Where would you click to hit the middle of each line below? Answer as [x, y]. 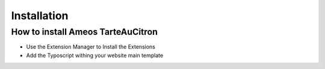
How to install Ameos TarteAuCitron [85, 32]
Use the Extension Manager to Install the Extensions [91, 47]
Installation [40, 16]
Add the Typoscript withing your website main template [95, 55]
